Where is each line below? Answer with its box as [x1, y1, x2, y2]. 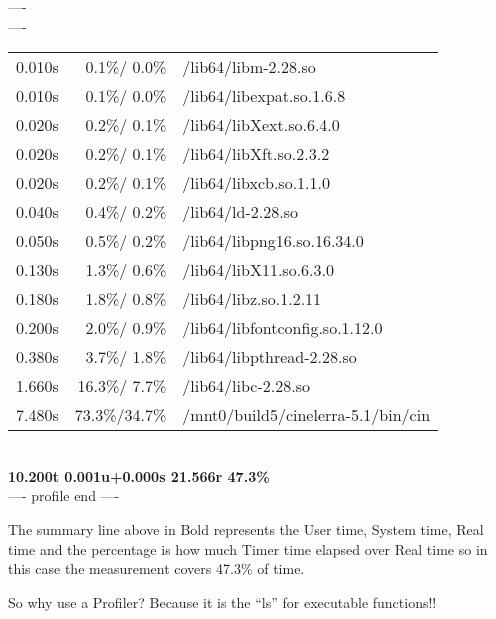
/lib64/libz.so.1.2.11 [182, 287, 322, 311]
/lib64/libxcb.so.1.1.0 [182, 171, 331, 195]
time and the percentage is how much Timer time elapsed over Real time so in [8, 538, 488, 559]
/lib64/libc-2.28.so [182, 374, 310, 398]
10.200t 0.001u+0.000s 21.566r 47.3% [8, 465, 270, 486]
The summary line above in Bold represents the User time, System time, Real [8, 518, 484, 539]
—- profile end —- [8, 485, 120, 506]
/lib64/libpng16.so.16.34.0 [182, 229, 364, 253]
